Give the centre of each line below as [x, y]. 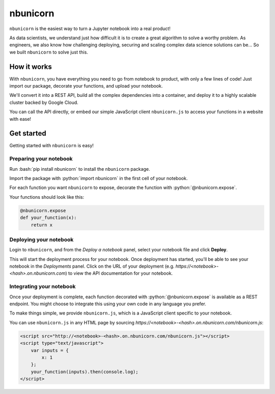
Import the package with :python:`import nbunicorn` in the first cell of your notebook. [99, 178]
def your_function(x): [48, 218]
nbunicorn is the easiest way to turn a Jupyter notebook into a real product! [90, 29]
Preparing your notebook [41, 159]
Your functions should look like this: [47, 197]
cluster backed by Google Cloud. [44, 102]
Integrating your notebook [43, 286]
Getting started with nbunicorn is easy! [52, 146]
